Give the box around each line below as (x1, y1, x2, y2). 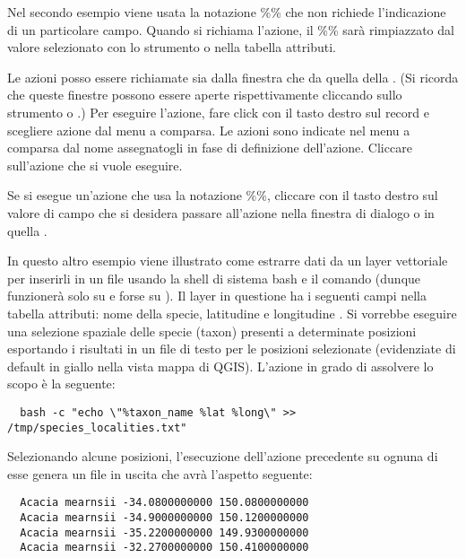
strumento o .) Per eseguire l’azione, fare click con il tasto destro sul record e (7, 102, 429, 121)
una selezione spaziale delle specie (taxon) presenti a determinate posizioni (7, 321, 417, 340)
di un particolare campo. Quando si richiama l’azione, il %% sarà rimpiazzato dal (7, 20, 454, 39)
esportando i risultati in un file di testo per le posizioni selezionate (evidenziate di (7, 339, 456, 358)
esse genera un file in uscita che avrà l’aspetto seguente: (7, 464, 313, 483)
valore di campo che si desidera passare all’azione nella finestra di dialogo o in (7, 203, 435, 222)
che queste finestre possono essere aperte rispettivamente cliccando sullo (7, 85, 402, 104)
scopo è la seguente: (7, 374, 116, 393)
